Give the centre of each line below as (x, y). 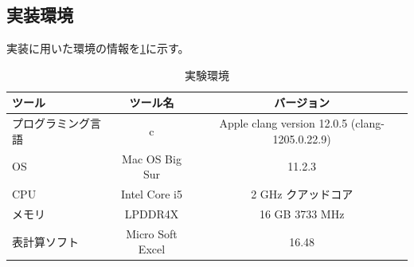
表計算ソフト (45, 241)
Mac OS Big (152, 158)
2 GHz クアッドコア (302, 194)
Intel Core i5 (151, 194)
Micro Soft (152, 233)
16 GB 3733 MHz (302, 213)
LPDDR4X (152, 213)
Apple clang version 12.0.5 (283, 123)
